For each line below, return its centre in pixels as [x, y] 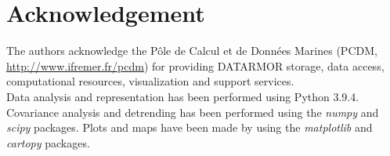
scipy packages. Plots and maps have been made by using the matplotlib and [190, 127]
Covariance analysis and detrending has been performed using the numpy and [193, 112]
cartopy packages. [48, 142]
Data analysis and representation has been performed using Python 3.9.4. [183, 96]
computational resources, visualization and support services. [150, 81]
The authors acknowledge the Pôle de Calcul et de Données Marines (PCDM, [192, 51]
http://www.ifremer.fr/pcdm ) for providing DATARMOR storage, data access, [195, 65]
